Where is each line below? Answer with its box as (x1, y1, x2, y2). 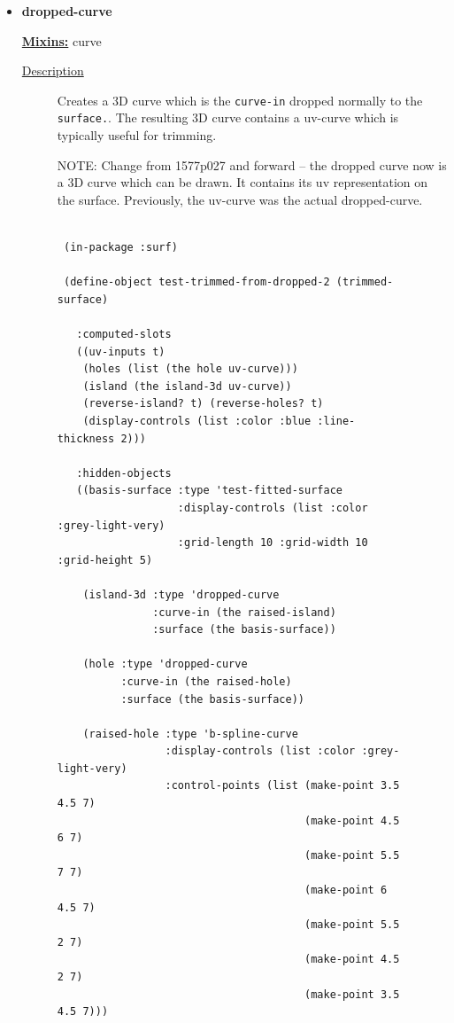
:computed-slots (76, 328, 172, 341)
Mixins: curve (21, 31, 102, 50)
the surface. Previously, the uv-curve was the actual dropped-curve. (57, 190, 423, 208)
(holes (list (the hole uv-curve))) (82, 363, 298, 376)
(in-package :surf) (63, 241, 178, 254)
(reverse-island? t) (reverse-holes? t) (82, 397, 324, 410)
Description (21, 61, 84, 80)
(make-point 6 (304, 884, 388, 897)
